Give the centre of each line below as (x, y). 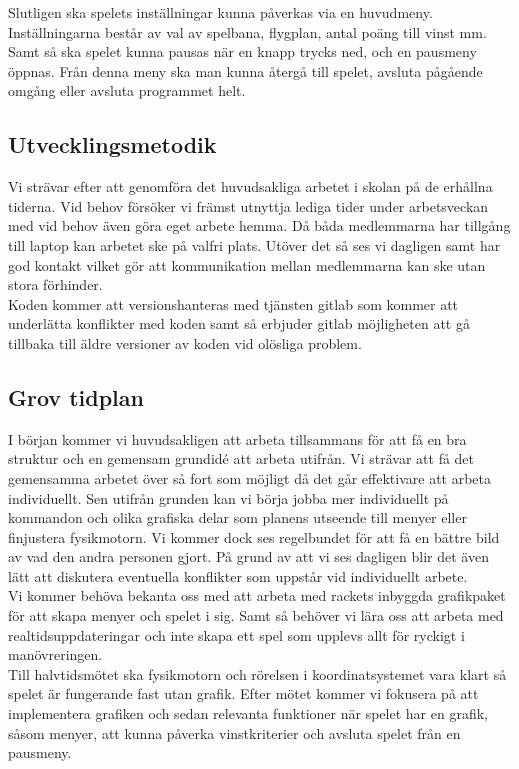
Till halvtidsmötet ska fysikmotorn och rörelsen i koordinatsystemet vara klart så (257, 673)
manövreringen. (55, 654)
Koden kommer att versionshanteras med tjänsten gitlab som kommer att (233, 303)
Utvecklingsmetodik (112, 144)
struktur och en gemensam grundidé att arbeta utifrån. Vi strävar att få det (241, 458)
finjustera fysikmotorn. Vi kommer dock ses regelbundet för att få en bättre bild (254, 536)
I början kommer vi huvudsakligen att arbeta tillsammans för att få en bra (237, 438)
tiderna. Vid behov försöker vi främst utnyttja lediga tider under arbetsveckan (248, 205)
